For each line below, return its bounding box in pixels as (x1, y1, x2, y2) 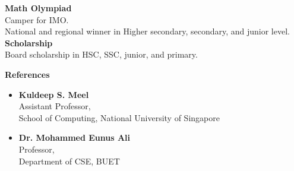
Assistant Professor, (18, 100, 91, 112)
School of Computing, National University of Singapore (18, 111, 220, 123)
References (5, 68, 50, 80)
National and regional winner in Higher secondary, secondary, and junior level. (5, 25, 290, 37)
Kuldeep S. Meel (18, 88, 89, 100)
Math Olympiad (5, 2, 72, 14)
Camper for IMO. (5, 13, 69, 26)
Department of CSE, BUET (18, 154, 120, 167)
